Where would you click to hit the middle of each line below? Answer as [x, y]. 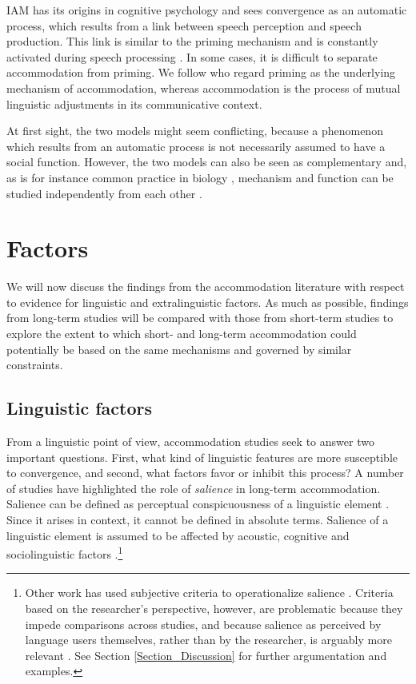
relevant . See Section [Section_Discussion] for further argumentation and [206, 655]
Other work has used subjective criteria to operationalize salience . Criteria [209, 593]
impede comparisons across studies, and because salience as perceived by [203, 624]
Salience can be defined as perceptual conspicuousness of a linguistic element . [198, 504]
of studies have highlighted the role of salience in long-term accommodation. [194, 488]
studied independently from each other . [104, 193]
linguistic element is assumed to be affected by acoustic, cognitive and [178, 535]
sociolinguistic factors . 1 [65, 553]
